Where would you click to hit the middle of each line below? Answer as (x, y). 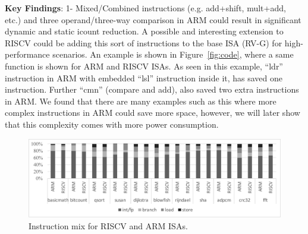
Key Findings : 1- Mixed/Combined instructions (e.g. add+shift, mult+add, (145, 8)
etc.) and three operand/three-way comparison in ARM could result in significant (153, 19)
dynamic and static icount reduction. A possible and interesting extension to (144, 31)
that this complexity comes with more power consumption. (112, 124)
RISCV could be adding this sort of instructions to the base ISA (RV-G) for (144, 42)
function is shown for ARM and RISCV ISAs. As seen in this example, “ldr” (144, 66)
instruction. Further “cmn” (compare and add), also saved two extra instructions (152, 89)
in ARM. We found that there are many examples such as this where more (141, 101)
